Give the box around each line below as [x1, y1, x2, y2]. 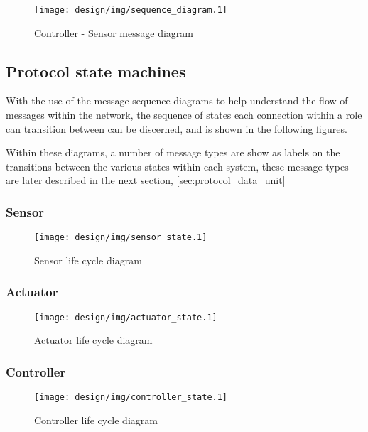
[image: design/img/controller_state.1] [34, 392, 228, 403]
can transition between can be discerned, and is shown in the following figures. [6, 121, 347, 136]
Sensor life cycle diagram [34, 252, 142, 267]
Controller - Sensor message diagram [34, 25, 193, 40]
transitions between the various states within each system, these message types [6, 158, 349, 173]
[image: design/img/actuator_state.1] [34, 312, 217, 323]
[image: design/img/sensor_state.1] [34, 232, 207, 243]
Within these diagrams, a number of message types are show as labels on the [6, 145, 340, 160]
